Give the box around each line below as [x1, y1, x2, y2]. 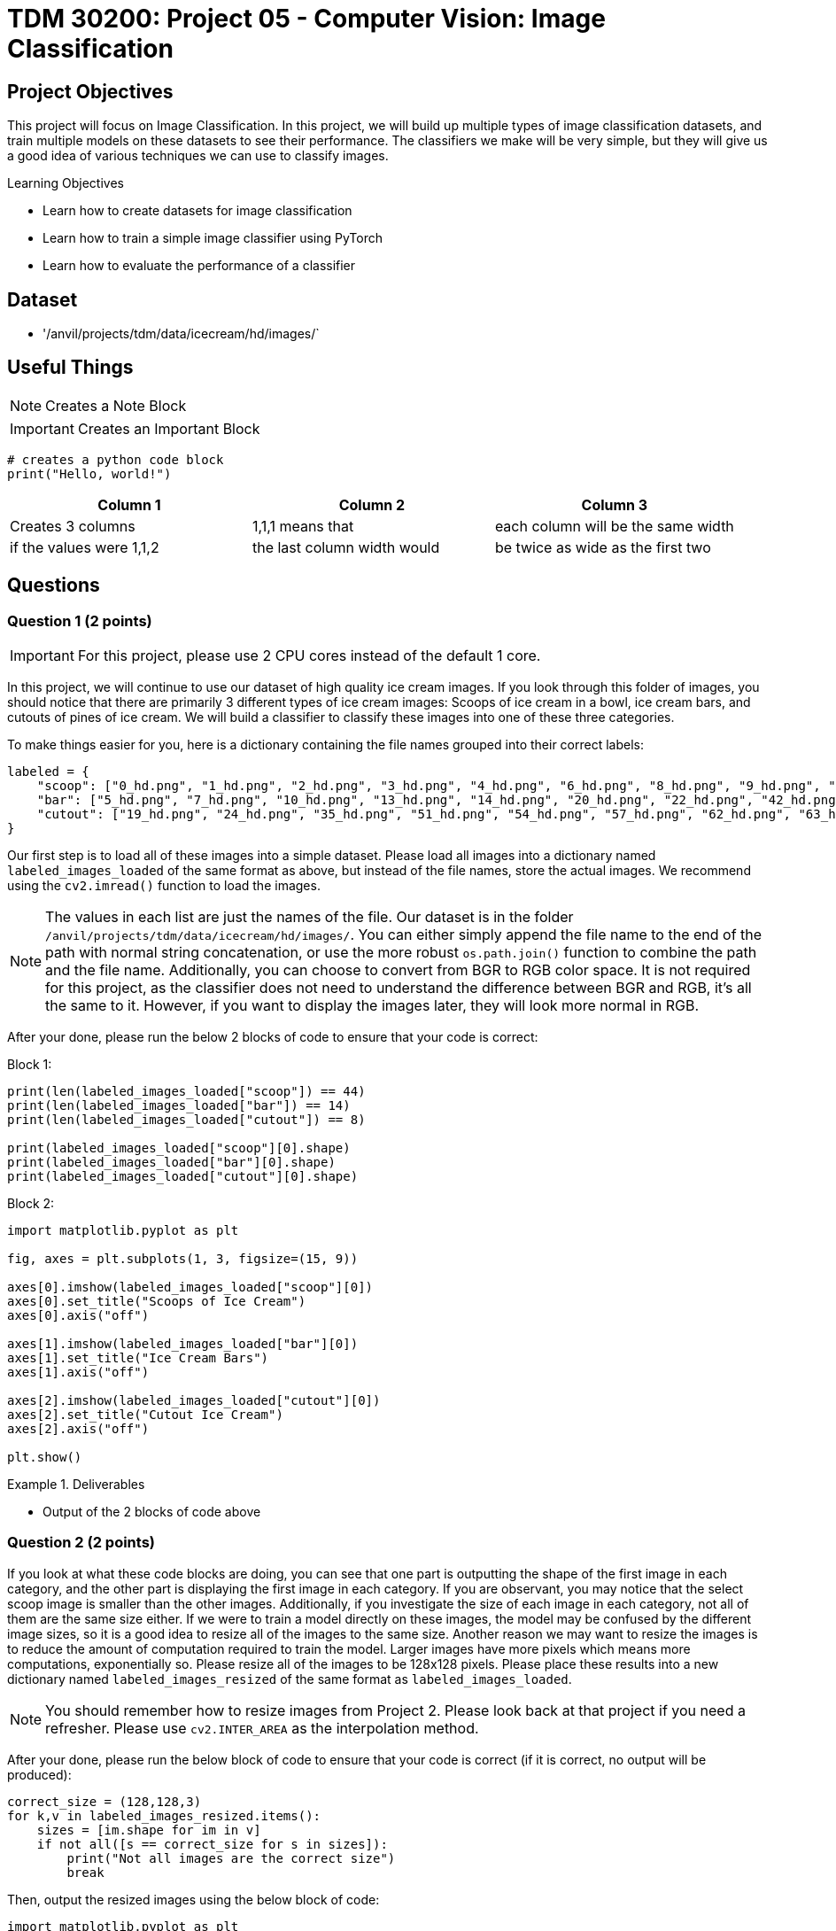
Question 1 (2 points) [7, 611, 152, 630]
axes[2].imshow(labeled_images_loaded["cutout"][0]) [7, 1393, 381, 1408]
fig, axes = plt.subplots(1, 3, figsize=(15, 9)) [7, 1252, 359, 1267]
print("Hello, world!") [7, 466, 172, 481]
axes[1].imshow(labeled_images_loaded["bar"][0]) [7, 1337, 359, 1352]
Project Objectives [7, 80, 174, 103]
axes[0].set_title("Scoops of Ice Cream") [7, 1294, 306, 1309]
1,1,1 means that [252, 516, 354, 535]
